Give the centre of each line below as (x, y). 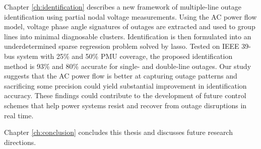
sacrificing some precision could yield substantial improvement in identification (125, 85)
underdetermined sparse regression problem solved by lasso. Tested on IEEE (122, 46)
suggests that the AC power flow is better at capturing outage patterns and (121, 76)
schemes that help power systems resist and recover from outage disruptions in (125, 105)
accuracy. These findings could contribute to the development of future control (125, 95)
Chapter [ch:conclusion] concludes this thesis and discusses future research (118, 132)
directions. (20, 142)
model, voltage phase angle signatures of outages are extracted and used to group (130, 26)
